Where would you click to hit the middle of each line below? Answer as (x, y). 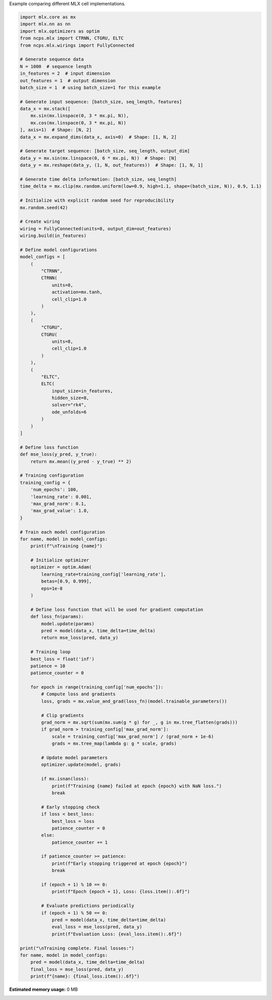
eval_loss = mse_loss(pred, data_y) (97, 927)
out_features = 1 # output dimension (68, 80)
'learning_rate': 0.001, (61, 497)
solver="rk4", (69, 405)
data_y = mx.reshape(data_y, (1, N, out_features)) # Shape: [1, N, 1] (112, 165)
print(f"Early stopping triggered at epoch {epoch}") (119, 863)
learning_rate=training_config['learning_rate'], (104, 574)
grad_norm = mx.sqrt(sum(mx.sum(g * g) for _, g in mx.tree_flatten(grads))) (139, 723)
